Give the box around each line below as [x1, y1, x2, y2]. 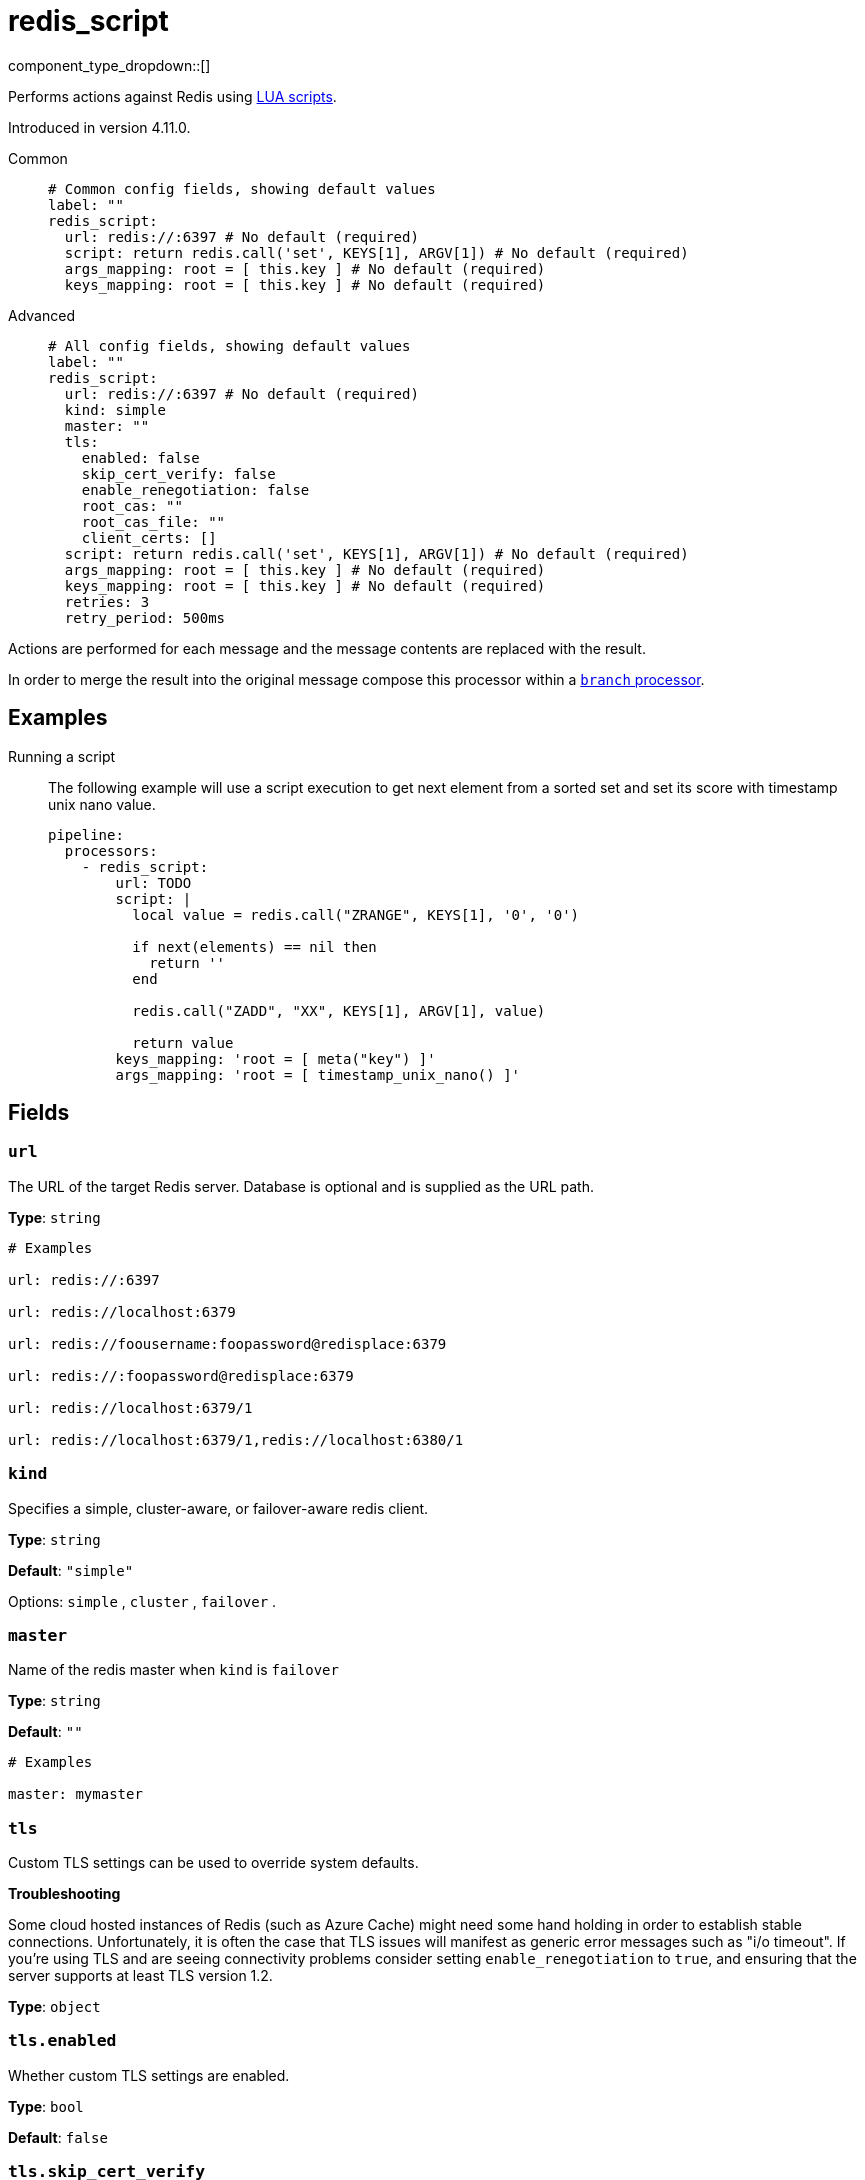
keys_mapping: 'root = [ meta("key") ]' [115, 1050, 436, 1067]
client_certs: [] [81, 529, 217, 546]
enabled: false [81, 449, 200, 466]
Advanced [8, 306, 75, 324]
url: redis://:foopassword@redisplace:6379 [8, 1367, 354, 1384]
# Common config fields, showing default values [48, 180, 436, 197]
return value [132, 1034, 234, 1051]
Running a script [8, 747, 116, 765]
